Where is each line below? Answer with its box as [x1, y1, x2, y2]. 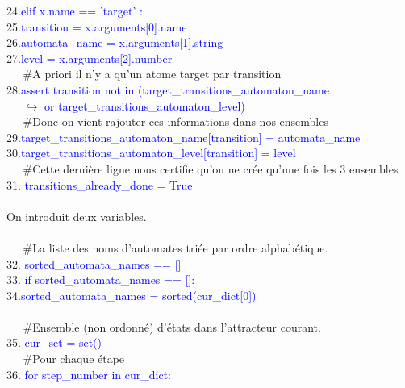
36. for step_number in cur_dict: [6, 365, 172, 382]
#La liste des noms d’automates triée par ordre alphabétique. [23, 239, 328, 256]
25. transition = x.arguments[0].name [6, 18, 187, 35]
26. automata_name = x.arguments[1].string [6, 34, 223, 51]
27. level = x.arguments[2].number [6, 49, 173, 66]
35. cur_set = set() [6, 334, 102, 351]
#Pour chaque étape [23, 350, 125, 367]
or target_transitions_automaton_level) [44, 97, 245, 114]
